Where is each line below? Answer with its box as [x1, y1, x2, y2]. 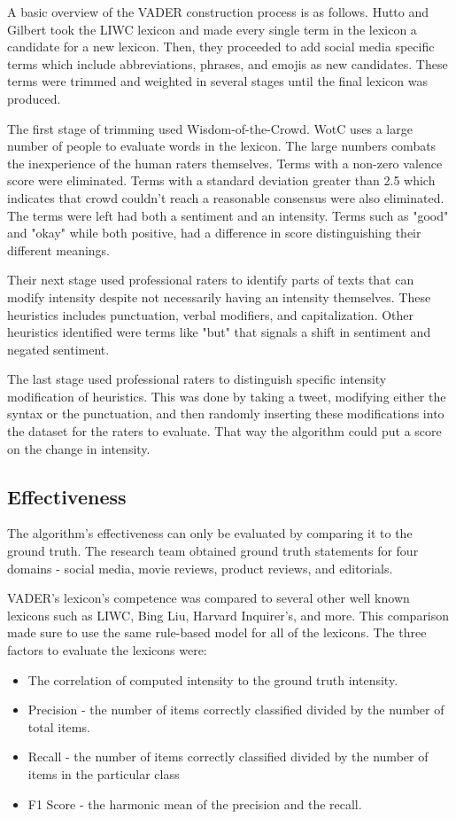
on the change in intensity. [7, 439, 151, 457]
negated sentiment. [7, 339, 110, 358]
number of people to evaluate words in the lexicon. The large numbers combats [7, 136, 437, 155]
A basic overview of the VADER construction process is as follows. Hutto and [7, 3, 429, 20]
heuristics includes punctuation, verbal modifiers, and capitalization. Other [7, 305, 414, 324]
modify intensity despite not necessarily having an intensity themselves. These [7, 287, 431, 306]
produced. [7, 89, 61, 107]
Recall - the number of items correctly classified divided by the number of [27, 747, 429, 766]
